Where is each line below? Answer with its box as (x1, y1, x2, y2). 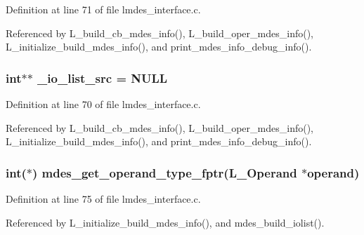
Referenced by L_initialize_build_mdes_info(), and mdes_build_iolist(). (6, 215, 325, 229)
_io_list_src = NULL (37, 69, 168, 86)
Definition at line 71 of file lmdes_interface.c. (6, 2, 201, 16)
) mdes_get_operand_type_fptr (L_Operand (32, 163, 297, 181)
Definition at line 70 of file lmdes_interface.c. (6, 97, 201, 111)
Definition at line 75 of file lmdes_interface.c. (6, 192, 201, 206)
